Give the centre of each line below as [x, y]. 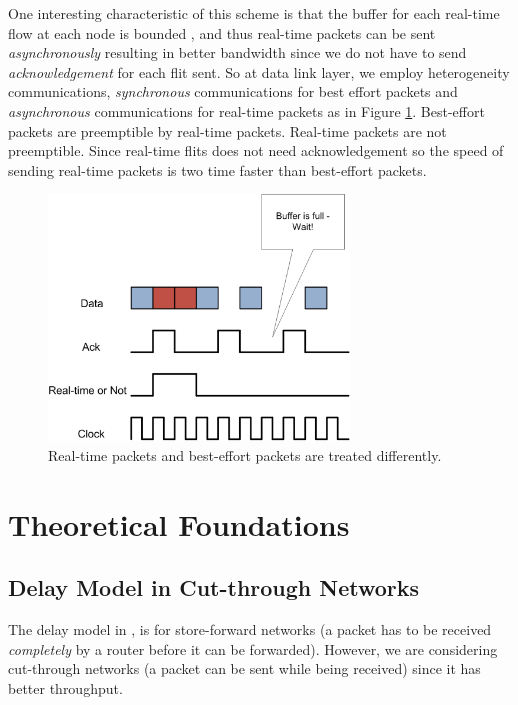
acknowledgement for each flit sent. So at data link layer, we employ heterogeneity [259, 71]
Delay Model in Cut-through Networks [214, 587]
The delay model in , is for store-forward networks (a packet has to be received [250, 629]
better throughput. [65, 688]
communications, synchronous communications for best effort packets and [233, 91]
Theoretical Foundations [179, 523]
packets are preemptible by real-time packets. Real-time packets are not [227, 130]
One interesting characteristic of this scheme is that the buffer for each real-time [254, 13]
